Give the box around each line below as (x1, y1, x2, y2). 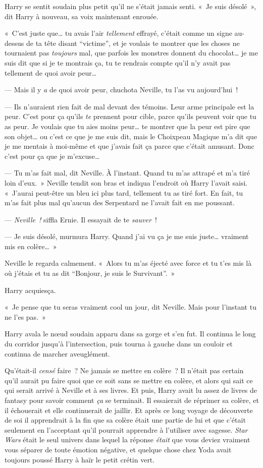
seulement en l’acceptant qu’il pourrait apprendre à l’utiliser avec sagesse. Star (5, 424, 248, 435)
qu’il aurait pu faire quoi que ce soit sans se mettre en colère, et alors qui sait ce (5, 375, 253, 385)
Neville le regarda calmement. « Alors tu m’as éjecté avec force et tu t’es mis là (5, 258, 252, 268)
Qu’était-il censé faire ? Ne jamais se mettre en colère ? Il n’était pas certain (5, 365, 244, 376)
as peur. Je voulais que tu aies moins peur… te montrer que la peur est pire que (5, 121, 250, 131)
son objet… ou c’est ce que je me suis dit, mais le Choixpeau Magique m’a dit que (5, 131, 257, 141)
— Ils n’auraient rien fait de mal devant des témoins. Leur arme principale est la (5, 101, 254, 111)
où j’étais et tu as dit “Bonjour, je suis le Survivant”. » (5, 268, 175, 278)
